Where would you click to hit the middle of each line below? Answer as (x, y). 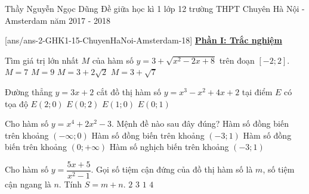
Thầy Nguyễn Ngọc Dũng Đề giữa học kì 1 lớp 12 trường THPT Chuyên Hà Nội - (155, 8)
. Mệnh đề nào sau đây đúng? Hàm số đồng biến (200, 123)
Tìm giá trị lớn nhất (42, 60)
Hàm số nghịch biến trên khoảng (169, 147)
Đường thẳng (29, 91)
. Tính (70, 184)
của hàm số (113, 60)
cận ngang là (28, 184)
